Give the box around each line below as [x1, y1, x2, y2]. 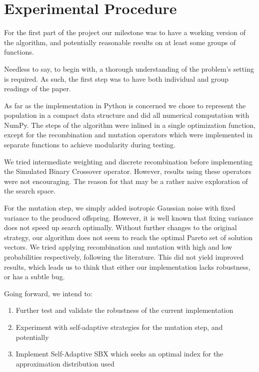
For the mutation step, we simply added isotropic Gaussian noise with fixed [4, 203, 235, 213]
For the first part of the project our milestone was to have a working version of [4, 27, 245, 38]
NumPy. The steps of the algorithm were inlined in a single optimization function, [4, 119, 255, 130]
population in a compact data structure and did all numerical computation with [4, 110, 249, 120]
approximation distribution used [15, 358, 114, 368]
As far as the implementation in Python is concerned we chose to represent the [4, 100, 246, 110]
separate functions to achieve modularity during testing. [4, 139, 175, 150]
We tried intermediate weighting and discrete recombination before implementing [4, 156, 252, 166]
